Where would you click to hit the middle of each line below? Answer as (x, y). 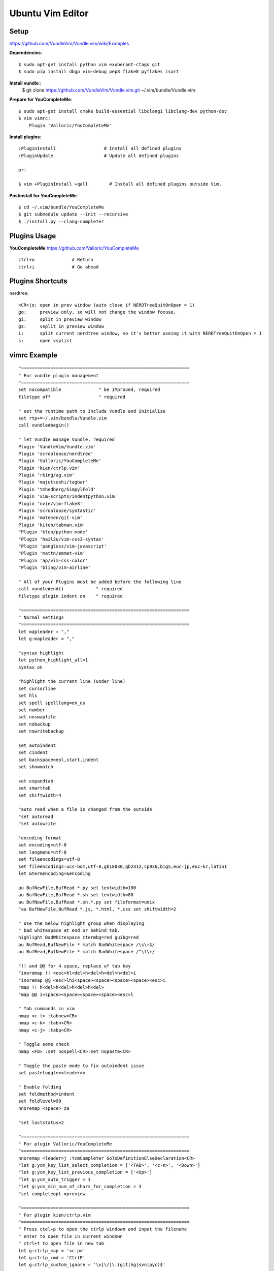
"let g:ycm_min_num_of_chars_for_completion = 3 (80, 1187)
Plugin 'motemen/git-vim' (51, 518)
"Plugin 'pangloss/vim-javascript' (63, 546)
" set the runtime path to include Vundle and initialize (92, 411)
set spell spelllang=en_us (52, 703)
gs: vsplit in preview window (61, 326)
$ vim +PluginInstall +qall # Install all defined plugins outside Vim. (120, 184)
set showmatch (36, 767)
